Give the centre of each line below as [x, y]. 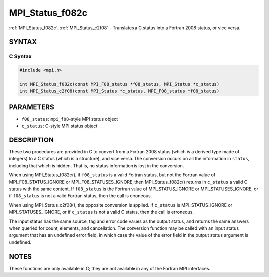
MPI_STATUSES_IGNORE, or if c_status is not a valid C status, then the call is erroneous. [102, 212]
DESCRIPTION [32, 140]
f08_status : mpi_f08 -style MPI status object [70, 119]
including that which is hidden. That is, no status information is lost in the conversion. [97, 166]
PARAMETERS [32, 107]
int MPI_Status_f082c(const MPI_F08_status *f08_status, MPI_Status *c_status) [120, 84]
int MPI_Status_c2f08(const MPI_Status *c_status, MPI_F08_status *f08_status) [120, 91]
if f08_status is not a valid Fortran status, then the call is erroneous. [81, 196]
